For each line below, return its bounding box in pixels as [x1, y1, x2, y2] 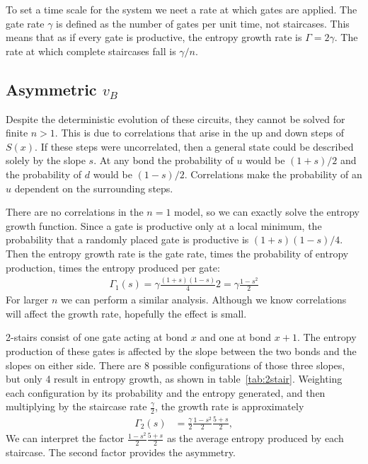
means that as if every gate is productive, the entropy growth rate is [6, 30, 302, 45]
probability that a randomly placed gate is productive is [6, 232, 249, 247]
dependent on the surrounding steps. [14, 180, 173, 195]
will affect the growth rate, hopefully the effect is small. [6, 306, 247, 320]
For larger [6, 292, 49, 307]
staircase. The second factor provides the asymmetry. [6, 445, 236, 460]
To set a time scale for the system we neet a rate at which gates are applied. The [6, 2, 357, 16]
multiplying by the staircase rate [6, 399, 147, 414]
